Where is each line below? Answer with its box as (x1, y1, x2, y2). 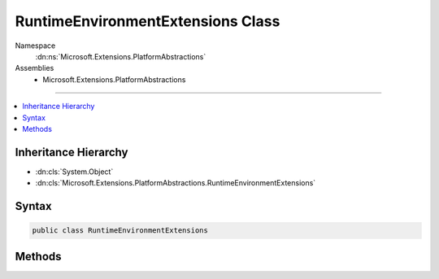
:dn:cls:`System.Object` (35, 167, 114, 177)
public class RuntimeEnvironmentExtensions (32, 226, 209, 235)
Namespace (15, 41, 56, 50)
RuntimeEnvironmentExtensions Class (15, 12, 280, 30)
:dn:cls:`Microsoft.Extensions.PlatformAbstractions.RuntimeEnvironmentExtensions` (35, 178, 316, 188)
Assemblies (15, 63, 54, 73)
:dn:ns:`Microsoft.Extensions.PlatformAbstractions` (35, 51, 206, 61)
